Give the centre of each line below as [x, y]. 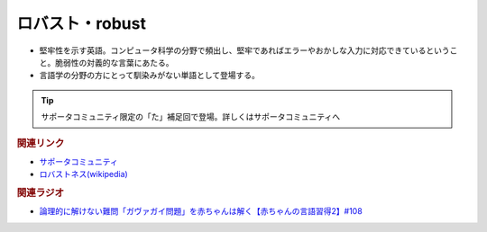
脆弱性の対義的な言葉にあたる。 [114, 62]
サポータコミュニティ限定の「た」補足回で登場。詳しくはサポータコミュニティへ [191, 117]
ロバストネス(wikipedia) [83, 174]
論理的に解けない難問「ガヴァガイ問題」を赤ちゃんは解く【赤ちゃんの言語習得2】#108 [201, 211]
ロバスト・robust [81, 23]
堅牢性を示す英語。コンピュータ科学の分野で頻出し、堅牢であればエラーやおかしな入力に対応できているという [244, 50]
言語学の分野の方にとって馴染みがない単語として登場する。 [150, 76]
